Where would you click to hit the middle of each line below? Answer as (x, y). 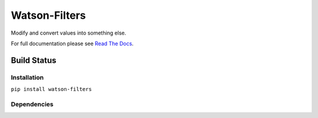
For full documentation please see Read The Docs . (72, 43)
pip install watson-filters (52, 89)
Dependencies (32, 104)
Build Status (34, 60)
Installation (27, 77)
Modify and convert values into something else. (69, 33)
